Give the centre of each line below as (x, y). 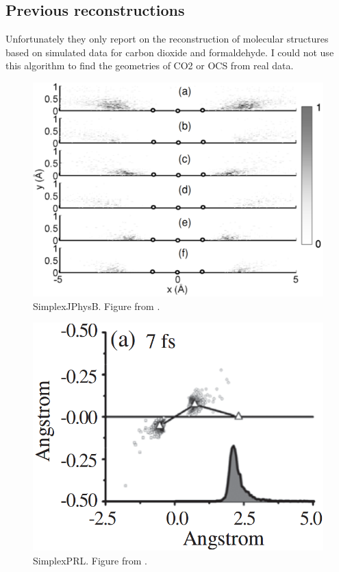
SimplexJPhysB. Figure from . (97, 306)
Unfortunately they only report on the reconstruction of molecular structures (167, 39)
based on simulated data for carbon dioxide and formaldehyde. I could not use (170, 52)
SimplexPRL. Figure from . (90, 560)
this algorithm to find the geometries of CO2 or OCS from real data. (150, 65)
